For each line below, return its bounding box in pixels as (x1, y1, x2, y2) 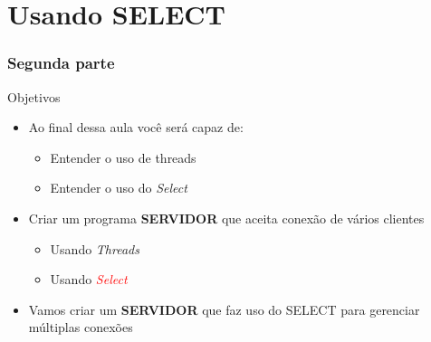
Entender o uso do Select (50, 178, 187, 197)
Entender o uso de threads (50, 147, 196, 166)
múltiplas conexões (28, 318, 133, 337)
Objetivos (7, 87, 61, 106)
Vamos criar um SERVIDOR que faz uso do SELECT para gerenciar (28, 299, 420, 318)
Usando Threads (50, 239, 139, 258)
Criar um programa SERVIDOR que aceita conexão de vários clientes (28, 208, 425, 227)
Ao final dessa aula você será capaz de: (28, 118, 244, 137)
